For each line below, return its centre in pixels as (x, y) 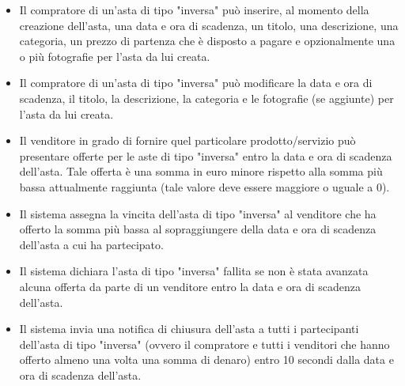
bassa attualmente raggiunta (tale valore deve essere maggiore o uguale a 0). (204, 186)
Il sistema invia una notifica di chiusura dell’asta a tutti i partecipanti (189, 329)
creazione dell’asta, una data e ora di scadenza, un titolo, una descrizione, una (209, 25)
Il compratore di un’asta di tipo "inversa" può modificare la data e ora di (196, 83)
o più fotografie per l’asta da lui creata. (115, 56)
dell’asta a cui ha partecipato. (91, 244)
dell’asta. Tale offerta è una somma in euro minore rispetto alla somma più (201, 171)
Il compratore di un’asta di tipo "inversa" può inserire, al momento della (194, 9)
